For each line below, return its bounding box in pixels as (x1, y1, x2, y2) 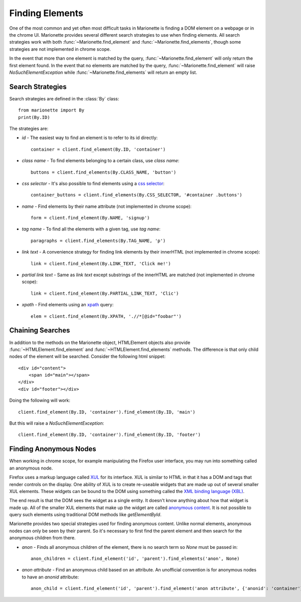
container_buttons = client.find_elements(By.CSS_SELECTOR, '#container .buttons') (31, 192, 243, 198)
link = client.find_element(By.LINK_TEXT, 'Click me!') (31, 261, 171, 266)
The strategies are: (9, 126, 49, 132)
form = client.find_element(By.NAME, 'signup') (31, 215, 150, 221)
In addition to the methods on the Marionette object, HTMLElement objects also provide (9, 339, 191, 345)
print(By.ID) (18, 114, 50, 120)
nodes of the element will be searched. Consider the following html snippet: (9, 353, 166, 359)
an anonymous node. (9, 465, 53, 471)
